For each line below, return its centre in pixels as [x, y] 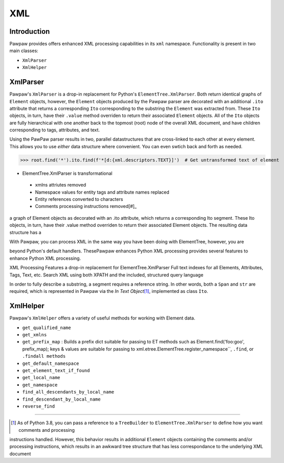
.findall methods [44, 356]
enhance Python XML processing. [45, 258]
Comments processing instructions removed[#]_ [86, 206]
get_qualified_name [47, 328]
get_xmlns [35, 335]
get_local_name [41, 378]
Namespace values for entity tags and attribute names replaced [102, 192]
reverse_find [39, 406]
